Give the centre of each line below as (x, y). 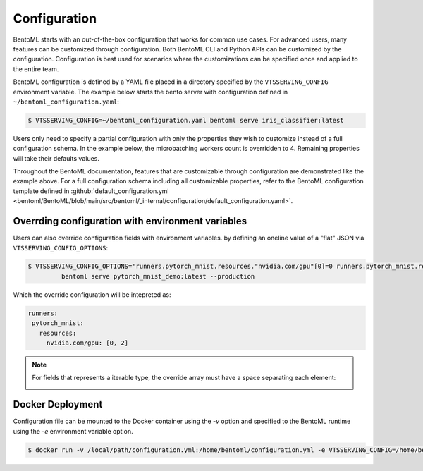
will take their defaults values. (56, 158)
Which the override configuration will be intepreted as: (92, 294)
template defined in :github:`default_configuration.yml (91, 191)
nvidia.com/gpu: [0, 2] (87, 343)
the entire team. (36, 69)
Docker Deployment (58, 404)
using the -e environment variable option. (73, 431)
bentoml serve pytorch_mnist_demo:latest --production (158, 276)
